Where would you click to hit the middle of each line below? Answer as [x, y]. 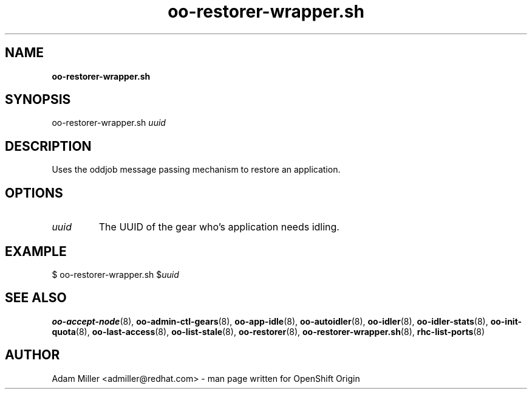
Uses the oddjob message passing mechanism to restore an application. [196, 170]
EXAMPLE [36, 251]
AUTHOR [32, 355]
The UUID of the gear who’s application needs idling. [219, 227]
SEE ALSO [36, 298]
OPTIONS [34, 193]
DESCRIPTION [48, 146]
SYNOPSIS [38, 100]
